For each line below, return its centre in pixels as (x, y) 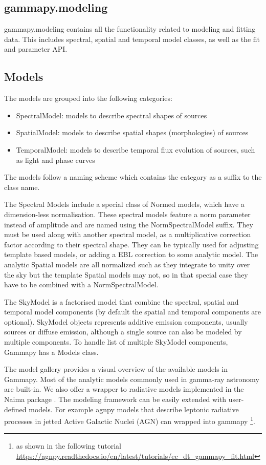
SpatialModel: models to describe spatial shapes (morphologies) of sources (132, 132)
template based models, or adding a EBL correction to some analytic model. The (131, 254)
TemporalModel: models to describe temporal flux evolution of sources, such (136, 149)
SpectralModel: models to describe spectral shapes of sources (112, 115)
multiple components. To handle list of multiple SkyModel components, (116, 342)
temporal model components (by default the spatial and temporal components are (133, 312)
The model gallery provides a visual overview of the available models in (116, 369)
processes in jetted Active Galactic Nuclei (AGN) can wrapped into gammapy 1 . (130, 420)
